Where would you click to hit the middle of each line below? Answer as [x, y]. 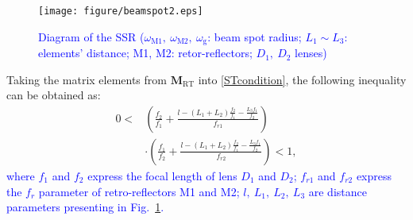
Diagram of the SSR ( [91, 36]
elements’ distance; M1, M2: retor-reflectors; [145, 53]
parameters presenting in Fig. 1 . [85, 207]
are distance [338, 191]
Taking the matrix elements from [87, 79]
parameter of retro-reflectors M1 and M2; [139, 191]
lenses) [311, 53]
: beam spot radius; [255, 36]
